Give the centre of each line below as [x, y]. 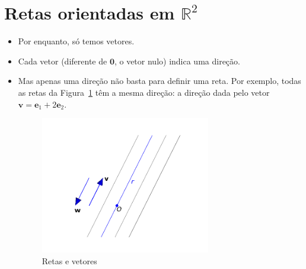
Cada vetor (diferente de [63, 61]
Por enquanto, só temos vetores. [76, 41]
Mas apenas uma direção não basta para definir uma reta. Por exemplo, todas [160, 81]
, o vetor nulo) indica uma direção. [177, 61]
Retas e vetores [69, 260]
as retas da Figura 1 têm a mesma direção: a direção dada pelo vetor [144, 92]
